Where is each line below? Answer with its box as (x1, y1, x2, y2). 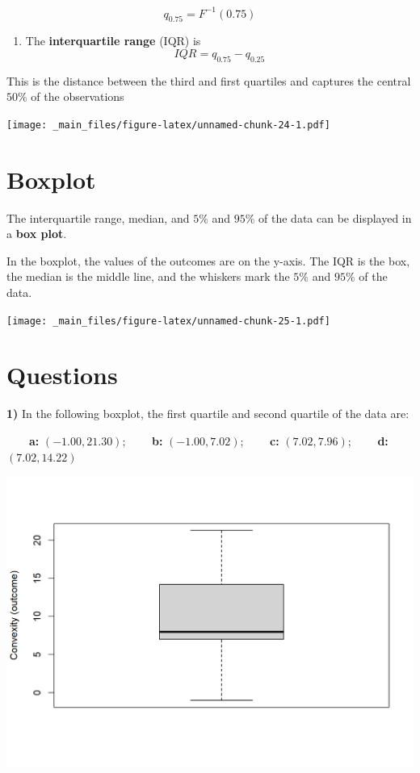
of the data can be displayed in (258, 209, 412, 226)
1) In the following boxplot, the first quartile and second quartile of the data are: (6, 405, 409, 422)
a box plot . (6, 225, 67, 242)
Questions (6, 358, 118, 391)
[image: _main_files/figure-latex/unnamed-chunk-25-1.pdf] (6, 315, 330, 327)
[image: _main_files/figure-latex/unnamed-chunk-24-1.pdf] (6, 119, 330, 131)
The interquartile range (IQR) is (25, 32, 201, 49)
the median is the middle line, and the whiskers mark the (6, 268, 290, 285)
